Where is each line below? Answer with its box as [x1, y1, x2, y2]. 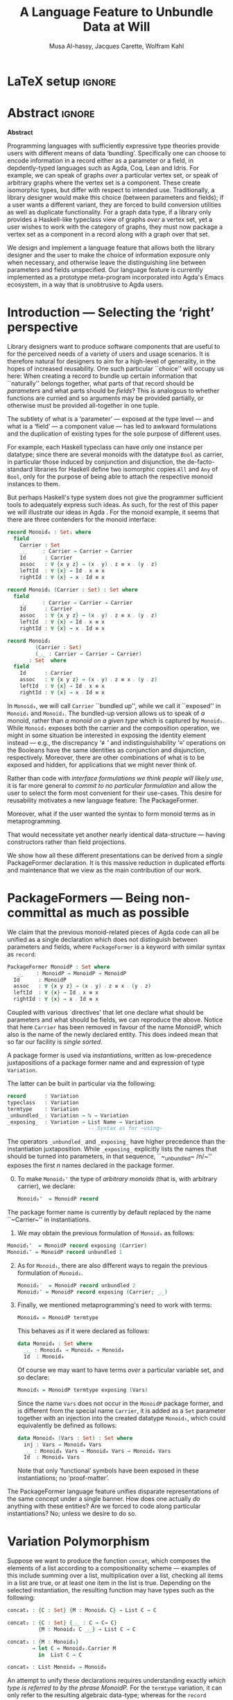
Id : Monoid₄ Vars [24, 1454, 80, 1461]
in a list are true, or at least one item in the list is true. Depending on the [7, 1579, 212, 1587]
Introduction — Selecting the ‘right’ [7, 304, 215, 320]
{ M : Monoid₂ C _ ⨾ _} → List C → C [37, 1626, 137, 1633]
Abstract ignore [7, 105, 95, 121]
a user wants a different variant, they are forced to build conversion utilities [7, 200, 222, 209]
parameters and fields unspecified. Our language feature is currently [7, 265, 203, 274]
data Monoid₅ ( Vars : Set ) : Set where [17, 1434, 133, 1441]
